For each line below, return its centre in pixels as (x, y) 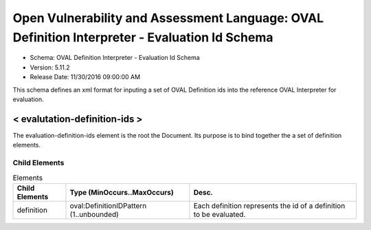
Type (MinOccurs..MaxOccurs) (122, 192)
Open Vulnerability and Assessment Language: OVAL (168, 18)
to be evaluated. (220, 214)
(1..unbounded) (94, 214)
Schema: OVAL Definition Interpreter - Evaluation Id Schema (115, 58)
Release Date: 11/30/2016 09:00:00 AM (85, 77)
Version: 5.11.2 (50, 67)
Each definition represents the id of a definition (269, 205)
